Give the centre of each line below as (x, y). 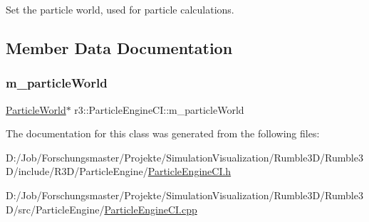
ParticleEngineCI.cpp (151, 209)
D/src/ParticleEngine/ (55, 209)
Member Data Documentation (119, 47)
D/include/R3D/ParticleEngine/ (77, 171)
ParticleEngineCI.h (189, 171)
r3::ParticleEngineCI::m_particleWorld (159, 109)
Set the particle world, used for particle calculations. (120, 9)
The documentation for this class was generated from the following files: (163, 133)
